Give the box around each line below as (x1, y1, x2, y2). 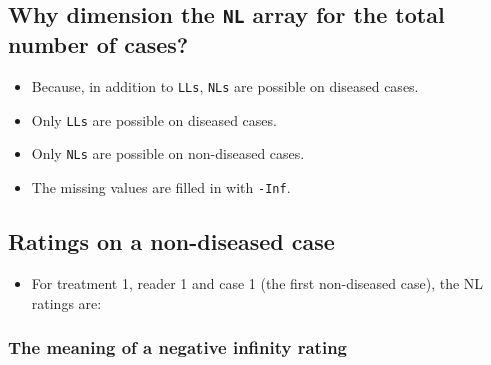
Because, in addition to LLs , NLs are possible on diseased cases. (31, 76, 419, 97)
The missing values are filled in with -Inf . (31, 177, 291, 198)
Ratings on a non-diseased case (8, 226, 335, 257)
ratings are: (31, 292, 102, 313)
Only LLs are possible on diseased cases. (31, 109, 277, 130)
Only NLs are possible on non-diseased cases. (31, 143, 305, 164)
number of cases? (8, 29, 189, 60)
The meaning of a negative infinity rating (8, 335, 348, 360)
